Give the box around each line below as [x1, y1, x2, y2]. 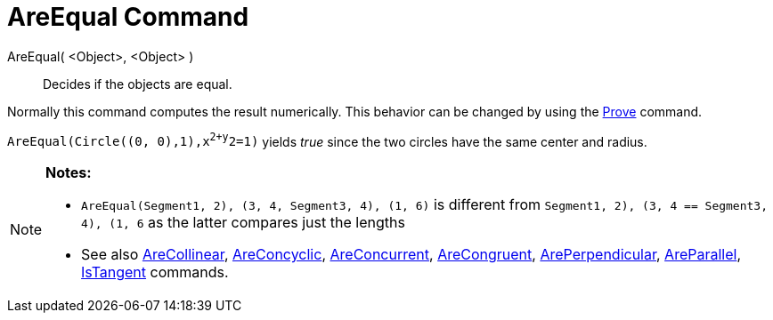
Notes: [45, 164, 92, 182]
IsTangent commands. [81, 263, 229, 282]
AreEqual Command [7, 2, 249, 32]
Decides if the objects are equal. [43, 76, 232, 92]
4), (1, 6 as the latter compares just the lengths [81, 213, 405, 232]
